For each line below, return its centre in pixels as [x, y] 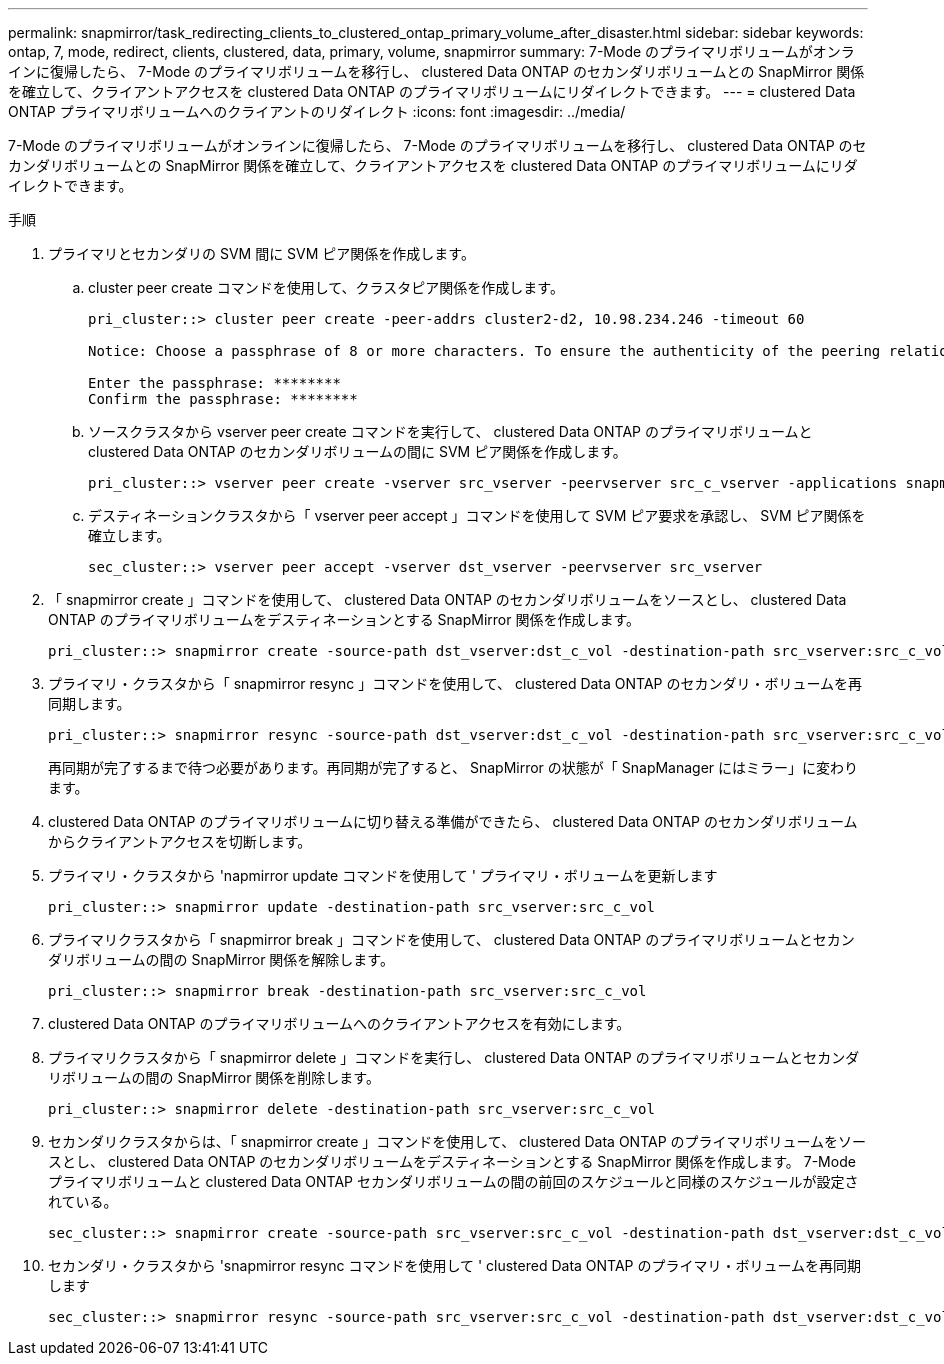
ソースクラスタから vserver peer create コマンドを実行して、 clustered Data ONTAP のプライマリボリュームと [450, 431]
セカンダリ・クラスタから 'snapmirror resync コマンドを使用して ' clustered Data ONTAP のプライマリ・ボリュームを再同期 [455, 1265]
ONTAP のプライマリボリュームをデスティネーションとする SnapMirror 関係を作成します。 [344, 619]
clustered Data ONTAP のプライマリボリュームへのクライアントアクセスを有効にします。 [339, 1023]
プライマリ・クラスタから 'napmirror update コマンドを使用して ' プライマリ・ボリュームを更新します [383, 875]
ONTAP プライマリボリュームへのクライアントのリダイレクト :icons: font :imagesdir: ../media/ [317, 111]
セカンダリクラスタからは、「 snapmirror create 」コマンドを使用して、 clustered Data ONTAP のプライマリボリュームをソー [457, 1141]
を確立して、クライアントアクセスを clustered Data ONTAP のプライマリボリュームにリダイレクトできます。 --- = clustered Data [432, 91]
